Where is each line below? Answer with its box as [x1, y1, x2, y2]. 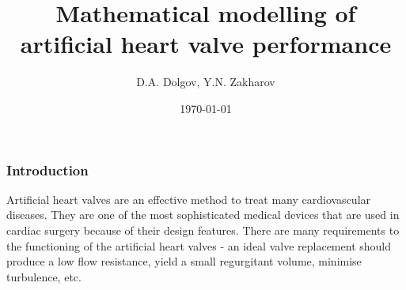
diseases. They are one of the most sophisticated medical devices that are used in [6, 206, 400, 223]
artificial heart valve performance [20, 28, 392, 60]
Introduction [6, 160, 89, 179]
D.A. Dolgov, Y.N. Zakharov [136, 73, 275, 90]
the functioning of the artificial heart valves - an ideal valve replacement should [6, 237, 391, 254]
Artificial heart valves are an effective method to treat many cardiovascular [6, 190, 371, 207]
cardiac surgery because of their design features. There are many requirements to [6, 221, 400, 238]
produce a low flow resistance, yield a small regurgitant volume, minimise [6, 253, 362, 269]
